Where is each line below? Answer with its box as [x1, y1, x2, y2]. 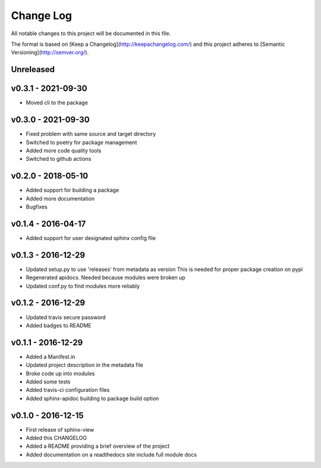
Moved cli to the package [26, 99, 89, 107]
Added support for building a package [26, 186, 119, 194]
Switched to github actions [26, 155, 92, 163]
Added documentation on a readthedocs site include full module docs [26, 451, 197, 458]
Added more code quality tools [26, 146, 102, 154]
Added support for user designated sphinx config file [26, 234, 156, 241]
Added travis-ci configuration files [26, 386, 110, 394]
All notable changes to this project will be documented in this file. [11, 30, 171, 37]
